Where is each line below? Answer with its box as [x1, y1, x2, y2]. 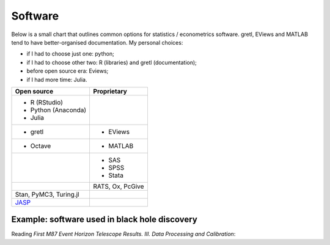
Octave [30, 141, 51, 150]
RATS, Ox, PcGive [93, 182, 144, 191]
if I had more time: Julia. [26, 76, 87, 83]
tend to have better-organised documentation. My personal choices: [11, 38, 183, 46]
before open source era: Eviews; [26, 67, 109, 75]
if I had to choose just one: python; [26, 50, 114, 57]
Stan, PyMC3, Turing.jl [15, 190, 79, 199]
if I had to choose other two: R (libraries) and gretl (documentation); [26, 59, 197, 66]
